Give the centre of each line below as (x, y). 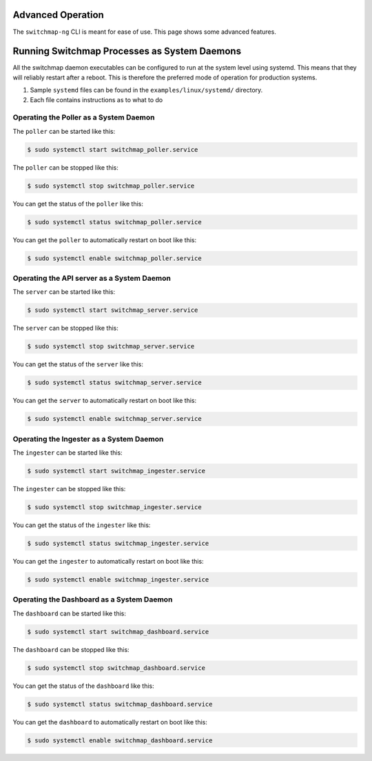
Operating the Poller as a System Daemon (84, 117)
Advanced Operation (59, 15)
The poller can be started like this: (64, 131)
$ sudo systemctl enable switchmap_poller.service (115, 258)
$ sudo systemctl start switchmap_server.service (113, 310)
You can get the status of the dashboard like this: (83, 686)
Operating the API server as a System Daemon (92, 278)
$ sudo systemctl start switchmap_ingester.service (116, 471)
